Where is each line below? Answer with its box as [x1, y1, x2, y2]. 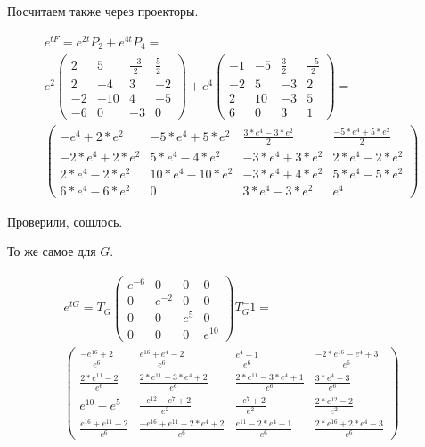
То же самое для [7, 242, 96, 261]
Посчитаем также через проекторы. [7, 2, 199, 20]
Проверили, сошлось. [7, 211, 123, 230]
